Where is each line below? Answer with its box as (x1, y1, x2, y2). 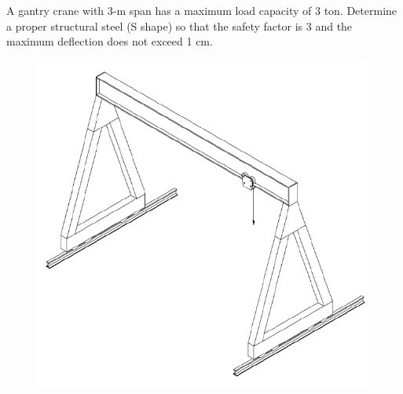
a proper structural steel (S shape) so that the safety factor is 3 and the (6, 17, 353, 34)
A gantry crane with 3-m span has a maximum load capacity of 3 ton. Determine (6, 2, 398, 18)
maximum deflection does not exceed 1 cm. (6, 33, 213, 49)
